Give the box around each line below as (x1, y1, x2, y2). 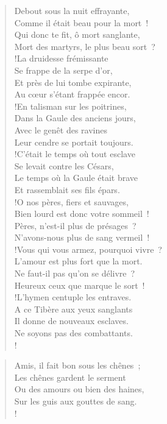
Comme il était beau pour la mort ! (14, 16, 149, 29)
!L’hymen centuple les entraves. (14, 291, 132, 303)
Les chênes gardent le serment (14, 370, 126, 383)
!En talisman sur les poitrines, (14, 99, 127, 112)
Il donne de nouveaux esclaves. (14, 314, 129, 327)
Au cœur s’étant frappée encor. (14, 88, 130, 101)
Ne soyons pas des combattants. (14, 327, 133, 339)
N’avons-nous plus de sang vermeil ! (14, 231, 150, 244)
